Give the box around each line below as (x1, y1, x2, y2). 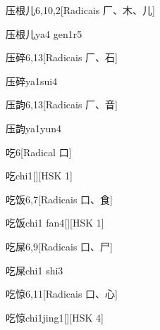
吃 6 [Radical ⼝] (6, 144, 72, 159)
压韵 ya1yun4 (6, 120, 61, 135)
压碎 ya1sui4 (6, 73, 58, 88)
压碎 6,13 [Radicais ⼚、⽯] (6, 50, 118, 65)
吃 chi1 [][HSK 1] (6, 168, 73, 183)
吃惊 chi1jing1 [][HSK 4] (6, 310, 104, 324)
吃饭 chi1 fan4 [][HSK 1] (6, 215, 104, 230)
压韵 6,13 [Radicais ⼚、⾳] (6, 97, 118, 112)
